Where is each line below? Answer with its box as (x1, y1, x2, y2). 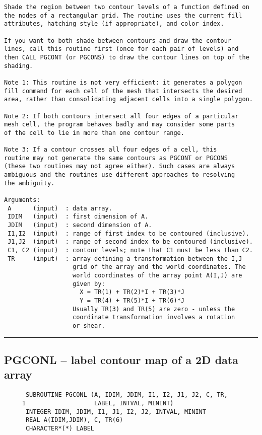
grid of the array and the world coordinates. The (73, 263, 246, 271)
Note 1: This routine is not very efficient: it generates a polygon (4, 79, 242, 86)
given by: (73, 280, 105, 287)
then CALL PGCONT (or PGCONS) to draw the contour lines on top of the (4, 53, 249, 61)
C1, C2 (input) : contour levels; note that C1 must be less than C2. (8, 247, 253, 254)
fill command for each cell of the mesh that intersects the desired (4, 87, 242, 95)
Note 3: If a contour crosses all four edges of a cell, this (4, 146, 217, 154)
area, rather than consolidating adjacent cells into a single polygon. (4, 96, 253, 103)
